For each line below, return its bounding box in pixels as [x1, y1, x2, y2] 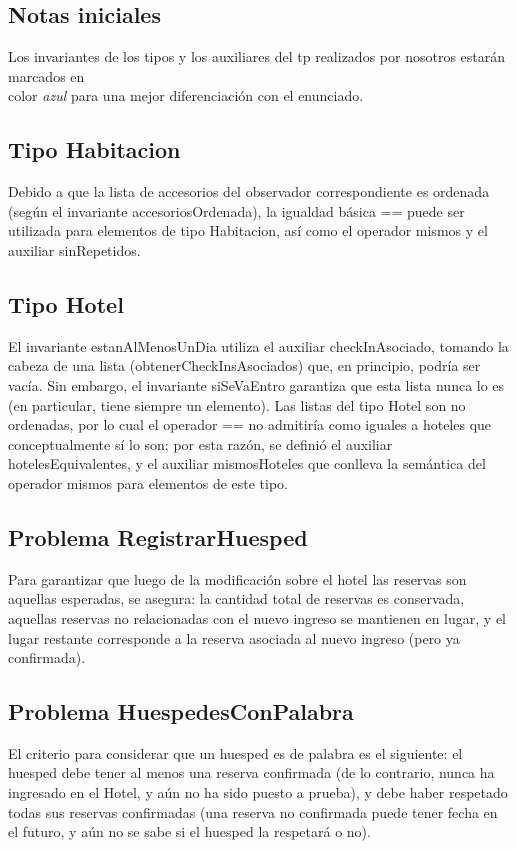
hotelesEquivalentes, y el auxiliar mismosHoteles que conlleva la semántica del [8, 453, 486, 474]
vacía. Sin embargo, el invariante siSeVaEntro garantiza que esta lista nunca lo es [8, 374, 505, 395]
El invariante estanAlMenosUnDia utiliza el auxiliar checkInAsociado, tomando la [8, 335, 509, 356]
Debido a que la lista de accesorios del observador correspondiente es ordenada [8, 181, 490, 202]
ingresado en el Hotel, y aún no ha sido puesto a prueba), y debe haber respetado [8, 782, 508, 803]
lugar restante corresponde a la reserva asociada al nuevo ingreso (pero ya [8, 627, 460, 648]
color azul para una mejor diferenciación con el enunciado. [8, 85, 364, 106]
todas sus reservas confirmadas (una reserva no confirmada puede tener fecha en [8, 801, 498, 822]
